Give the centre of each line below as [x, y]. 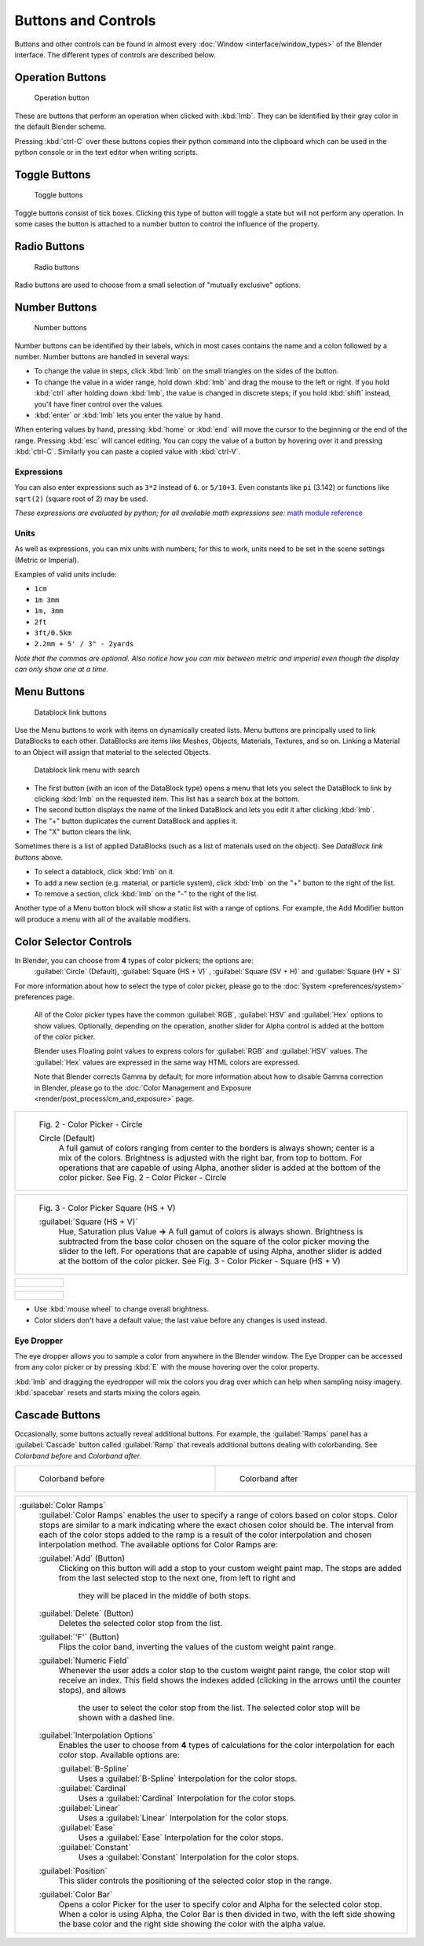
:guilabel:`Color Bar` [76, 1895]
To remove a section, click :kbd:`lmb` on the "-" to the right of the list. [146, 894]
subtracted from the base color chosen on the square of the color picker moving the [214, 1242]
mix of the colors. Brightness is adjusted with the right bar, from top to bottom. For [210, 1158]
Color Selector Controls [73, 942]
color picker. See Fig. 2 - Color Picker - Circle [143, 1178]
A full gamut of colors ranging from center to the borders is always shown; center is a [216, 1148]
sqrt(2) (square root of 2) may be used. [81, 498]
